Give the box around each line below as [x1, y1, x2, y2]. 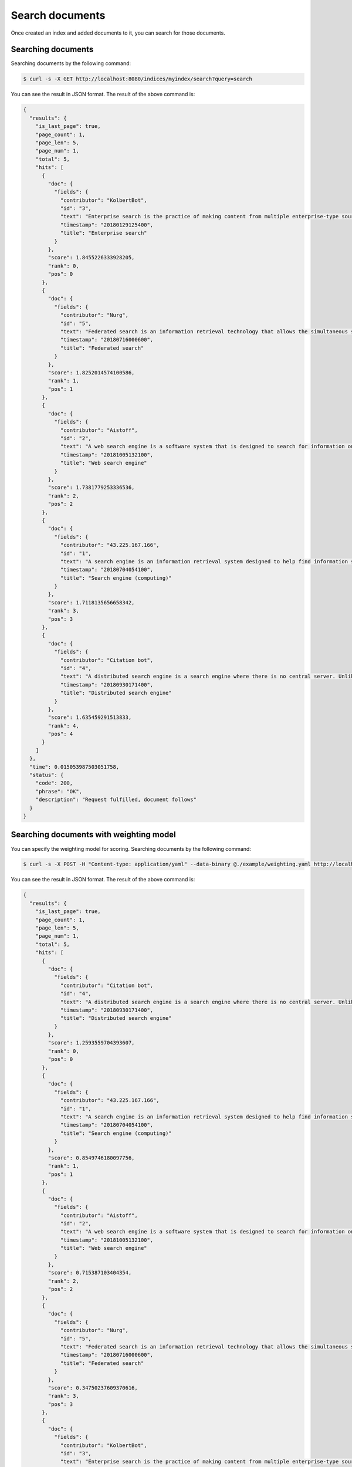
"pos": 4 [48, 731, 73, 738]
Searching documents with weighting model [11, 830, 176, 840]
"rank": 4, [48, 722, 79, 729]
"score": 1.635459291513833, [48, 714, 132, 721]
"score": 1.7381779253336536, [48, 484, 135, 491]
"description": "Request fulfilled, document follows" [35, 796, 197, 803]
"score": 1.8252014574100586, [48, 369, 135, 376]
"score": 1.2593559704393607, [48, 1039, 135, 1046]
